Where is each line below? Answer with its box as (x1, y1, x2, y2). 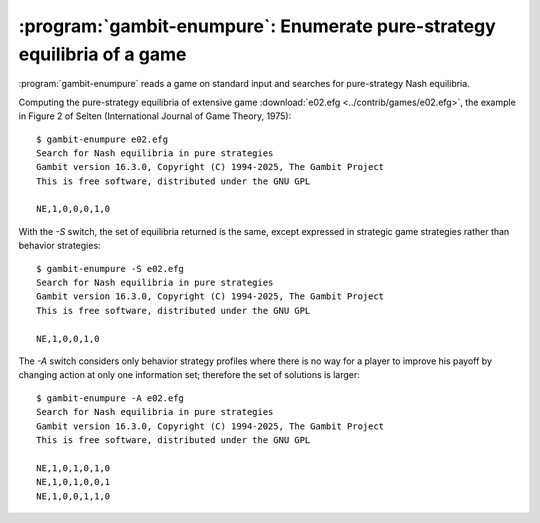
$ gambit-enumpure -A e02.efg (36, 392, 185, 404)
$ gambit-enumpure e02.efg (36, 133, 169, 145)
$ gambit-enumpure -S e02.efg (36, 263, 185, 274)
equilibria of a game (18, 43, 187, 65)
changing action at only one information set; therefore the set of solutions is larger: (18, 369, 360, 381)
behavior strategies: (18, 240, 101, 252)
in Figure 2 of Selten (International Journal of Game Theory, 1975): (18, 110, 292, 122)
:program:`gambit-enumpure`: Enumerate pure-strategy (18, 15, 497, 37)
